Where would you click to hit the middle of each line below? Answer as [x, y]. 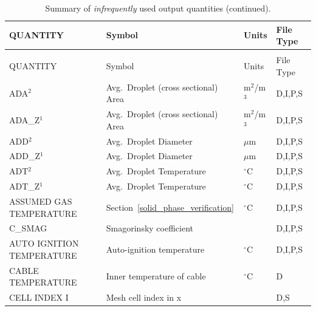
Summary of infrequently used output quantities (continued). [158, 8]
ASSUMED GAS [41, 201]
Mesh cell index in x [144, 297]
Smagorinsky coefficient [149, 228]
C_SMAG [28, 228]
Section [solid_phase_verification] [170, 207]
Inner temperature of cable [156, 276]
